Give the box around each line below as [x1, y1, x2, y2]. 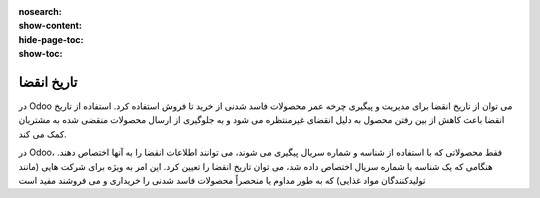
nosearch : [18, 6, 62, 17]
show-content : [18, 20, 82, 32]
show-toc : [18, 48, 63, 60]
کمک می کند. [18, 128, 67, 140]
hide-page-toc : [18, 33, 84, 45]
